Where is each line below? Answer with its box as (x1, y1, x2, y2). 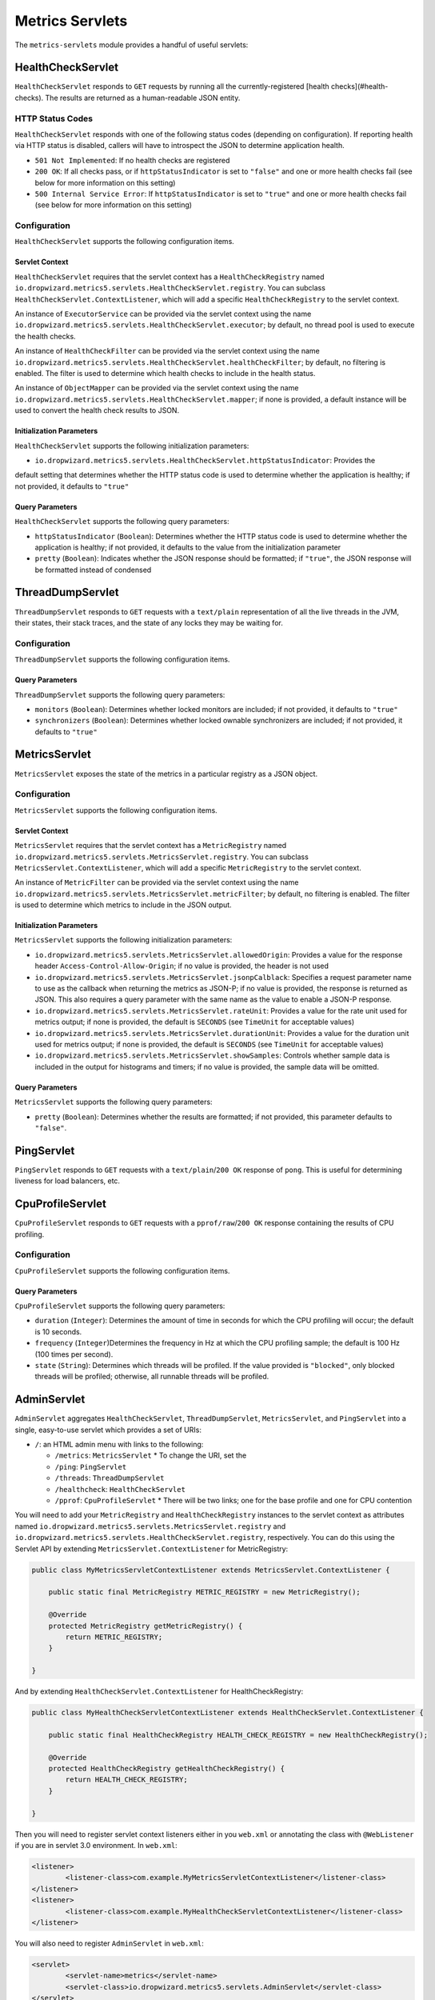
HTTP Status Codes (14, 113, 94, 124)
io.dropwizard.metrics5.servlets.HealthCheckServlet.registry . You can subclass (14, 283, 325, 293)
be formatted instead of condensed (34, 565, 152, 574)
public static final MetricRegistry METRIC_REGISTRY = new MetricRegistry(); (48, 1588, 361, 1597)
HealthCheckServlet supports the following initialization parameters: (14, 441, 249, 450)
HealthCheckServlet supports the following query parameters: (14, 517, 229, 526)
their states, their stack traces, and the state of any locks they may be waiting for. (14, 618, 283, 627)
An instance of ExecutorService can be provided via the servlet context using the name (14, 309, 312, 319)
